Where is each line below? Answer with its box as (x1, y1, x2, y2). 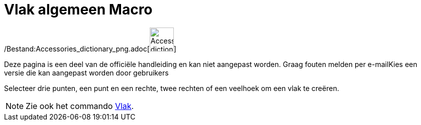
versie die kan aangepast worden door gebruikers (4, 68, 169, 77)
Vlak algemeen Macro (4, 1, 153, 18)
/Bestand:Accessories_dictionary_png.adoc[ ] (4, 44, 176, 53)
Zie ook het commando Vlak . (26, 100, 134, 111)
